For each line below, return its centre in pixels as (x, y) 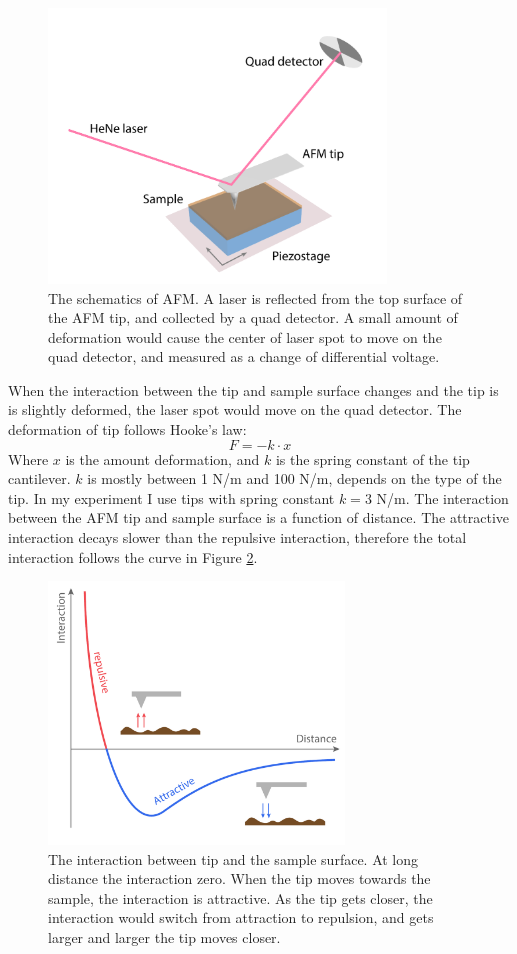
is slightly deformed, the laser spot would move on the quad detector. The (235, 409)
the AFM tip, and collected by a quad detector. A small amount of (253, 317)
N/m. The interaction (442, 497)
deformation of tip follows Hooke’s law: (127, 429)
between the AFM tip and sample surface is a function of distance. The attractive (259, 517)
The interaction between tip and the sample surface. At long (233, 858)
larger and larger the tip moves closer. (164, 936)
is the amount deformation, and (162, 458)
